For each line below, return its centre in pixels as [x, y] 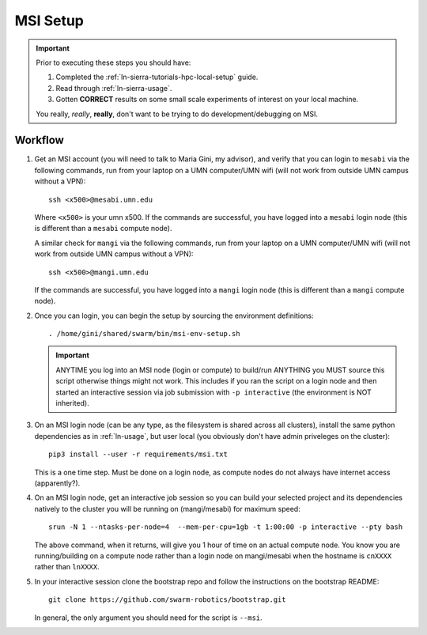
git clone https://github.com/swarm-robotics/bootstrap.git [167, 600]
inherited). [73, 403]
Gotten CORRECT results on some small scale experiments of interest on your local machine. [207, 100]
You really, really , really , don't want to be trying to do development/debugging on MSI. [177, 114]
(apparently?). [57, 483]
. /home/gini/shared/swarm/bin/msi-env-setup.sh [144, 334]
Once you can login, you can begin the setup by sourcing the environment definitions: [174, 316]
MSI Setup [49, 21]
